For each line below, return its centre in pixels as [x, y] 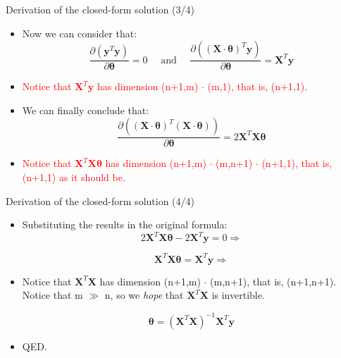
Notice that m [52, 295]
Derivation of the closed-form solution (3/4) [100, 9]
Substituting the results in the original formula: [125, 224]
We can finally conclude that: [86, 110]
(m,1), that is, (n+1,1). [258, 86]
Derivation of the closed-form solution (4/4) [100, 200]
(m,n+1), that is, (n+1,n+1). [273, 281]
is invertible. [238, 295]
